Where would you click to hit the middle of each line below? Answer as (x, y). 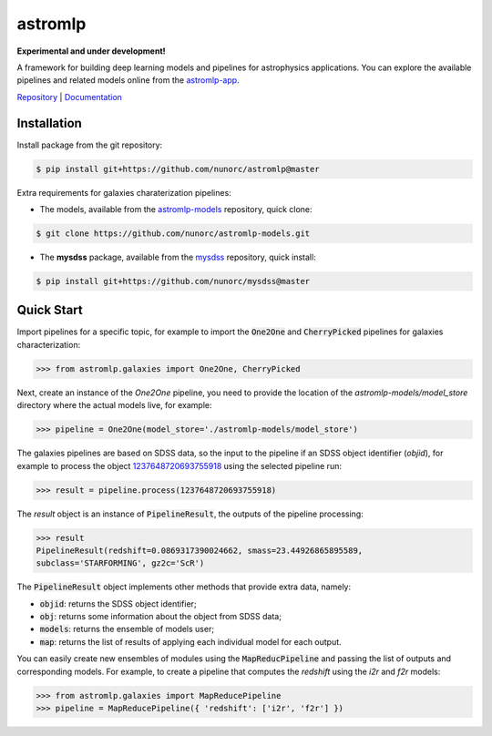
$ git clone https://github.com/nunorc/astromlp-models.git (173, 233)
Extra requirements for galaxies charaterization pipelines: (124, 192)
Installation (49, 123)
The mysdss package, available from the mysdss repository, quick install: (178, 257)
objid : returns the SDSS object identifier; (118, 603)
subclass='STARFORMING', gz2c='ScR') (120, 563)
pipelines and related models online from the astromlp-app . (128, 80)
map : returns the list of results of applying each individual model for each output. (190, 641)
